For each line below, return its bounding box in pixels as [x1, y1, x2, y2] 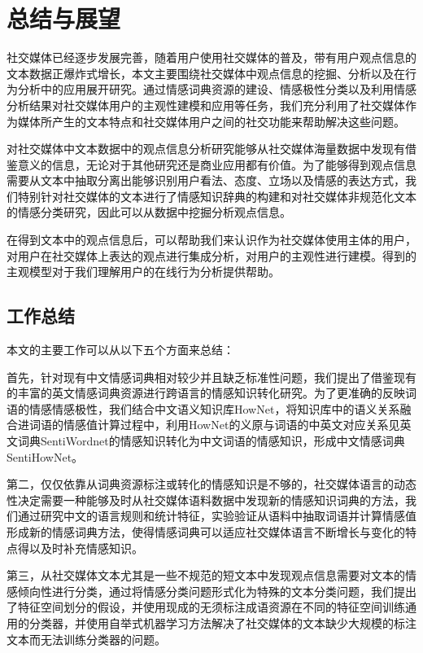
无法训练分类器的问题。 [40, 630, 166, 647]
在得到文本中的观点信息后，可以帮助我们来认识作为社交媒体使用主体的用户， [7, 231, 416, 248]
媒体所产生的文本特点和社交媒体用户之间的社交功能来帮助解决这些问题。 [17, 112, 405, 129]
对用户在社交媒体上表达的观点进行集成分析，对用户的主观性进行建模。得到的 [7, 247, 416, 264]
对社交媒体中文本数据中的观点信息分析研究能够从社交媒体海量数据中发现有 [7, 140, 405, 157]
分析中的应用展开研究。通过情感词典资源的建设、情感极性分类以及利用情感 [17, 81, 416, 98]
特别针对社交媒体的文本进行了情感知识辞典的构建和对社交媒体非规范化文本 [17, 187, 416, 204]
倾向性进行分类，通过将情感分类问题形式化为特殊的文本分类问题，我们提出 [17, 582, 416, 599]
